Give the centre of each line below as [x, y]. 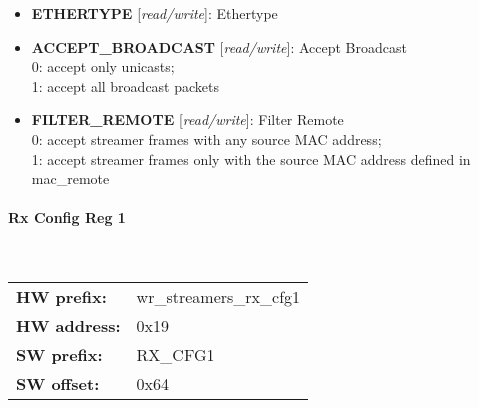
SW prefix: [59, 355]
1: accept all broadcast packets [125, 85]
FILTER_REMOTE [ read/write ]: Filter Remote [187, 119]
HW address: [68, 326]
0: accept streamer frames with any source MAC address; [206, 138]
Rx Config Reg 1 [67, 217]
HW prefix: [61, 297]
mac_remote [70, 178]
